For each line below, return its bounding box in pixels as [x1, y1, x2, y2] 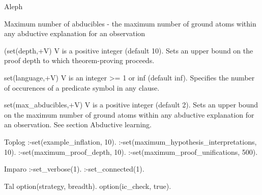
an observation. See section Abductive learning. [4, 119, 152, 130]
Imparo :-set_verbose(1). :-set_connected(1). [4, 163, 144, 174]
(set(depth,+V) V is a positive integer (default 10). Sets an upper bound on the [4, 45, 253, 55]
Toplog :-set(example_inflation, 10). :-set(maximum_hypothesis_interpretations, [4, 136, 257, 147]
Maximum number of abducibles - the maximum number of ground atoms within [4, 18, 256, 29]
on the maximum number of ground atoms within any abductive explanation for [4, 109, 254, 120]
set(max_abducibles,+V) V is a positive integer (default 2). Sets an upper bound [4, 99, 258, 110]
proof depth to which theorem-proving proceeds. [4, 55, 155, 66]
